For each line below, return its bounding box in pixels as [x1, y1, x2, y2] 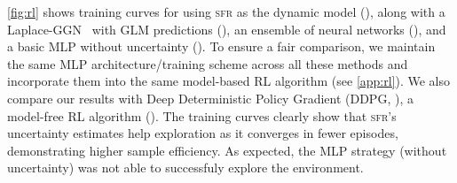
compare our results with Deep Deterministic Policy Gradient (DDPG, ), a [7, 88, 414, 107]
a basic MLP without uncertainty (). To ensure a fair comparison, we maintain [7, 37, 436, 56]
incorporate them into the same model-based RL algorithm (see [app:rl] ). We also [7, 72, 451, 90]
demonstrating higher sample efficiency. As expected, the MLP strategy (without [7, 141, 447, 159]
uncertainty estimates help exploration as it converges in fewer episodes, [7, 124, 398, 142]
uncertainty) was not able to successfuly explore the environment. [7, 158, 364, 177]
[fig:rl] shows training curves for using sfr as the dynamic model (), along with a [7, 3, 445, 20]
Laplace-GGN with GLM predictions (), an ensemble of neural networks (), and [7, 19, 446, 38]
